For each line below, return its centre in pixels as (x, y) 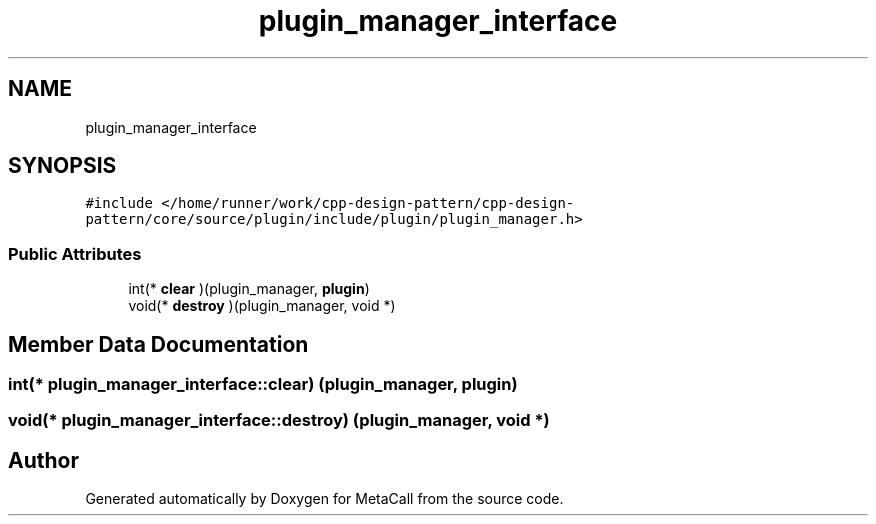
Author (43, 460)
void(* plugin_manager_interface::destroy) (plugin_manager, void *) (279, 420)
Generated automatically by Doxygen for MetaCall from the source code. (324, 499)
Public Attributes (75, 253)
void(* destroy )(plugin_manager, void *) (262, 306)
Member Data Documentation (158, 344)
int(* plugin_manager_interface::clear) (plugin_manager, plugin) (263, 384)
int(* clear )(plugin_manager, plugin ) (249, 289)
